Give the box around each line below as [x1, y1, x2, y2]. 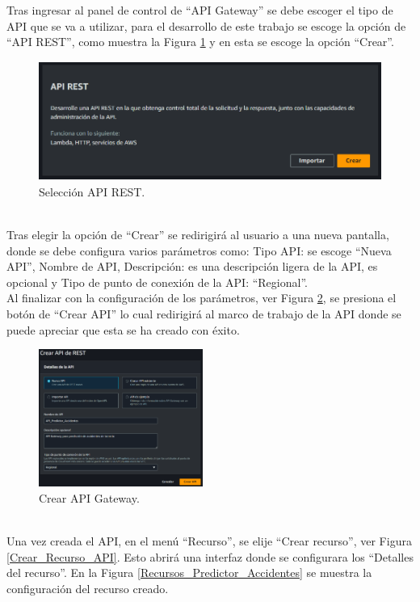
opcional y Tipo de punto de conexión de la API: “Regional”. [6, 273, 308, 290]
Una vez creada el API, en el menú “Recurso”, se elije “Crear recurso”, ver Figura [6, 532, 412, 549]
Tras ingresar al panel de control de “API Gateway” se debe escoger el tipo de [6, 2, 393, 18]
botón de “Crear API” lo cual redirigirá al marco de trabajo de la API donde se [6, 305, 401, 322]
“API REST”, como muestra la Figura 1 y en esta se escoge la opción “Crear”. [6, 33, 394, 50]
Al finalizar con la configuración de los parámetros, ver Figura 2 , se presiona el [6, 289, 397, 306]
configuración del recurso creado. [6, 579, 169, 596]
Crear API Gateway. [39, 489, 140, 506]
